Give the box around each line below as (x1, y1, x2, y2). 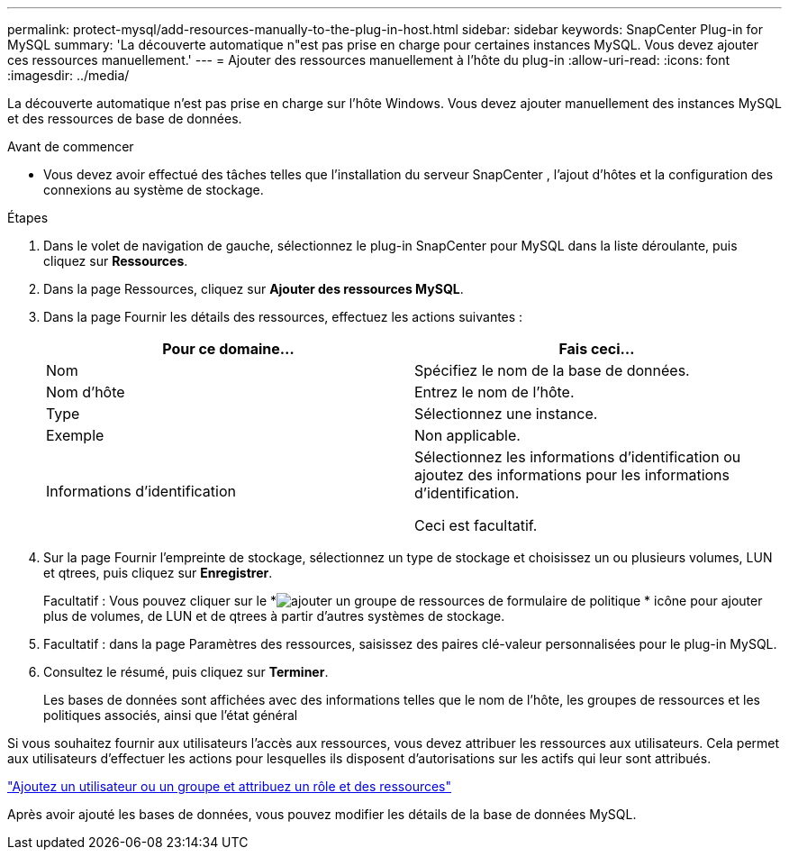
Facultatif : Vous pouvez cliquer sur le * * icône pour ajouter (43, 593, 763, 608)
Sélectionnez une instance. (414, 405, 598, 423)
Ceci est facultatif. (414, 516, 538, 534)
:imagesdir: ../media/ (7, 68, 130, 83)
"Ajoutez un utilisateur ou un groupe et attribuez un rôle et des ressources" (7, 779, 452, 794)
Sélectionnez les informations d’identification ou (414, 448, 741, 466)
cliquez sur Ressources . (43, 253, 188, 269)
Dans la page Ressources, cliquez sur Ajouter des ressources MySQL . (43, 281, 464, 296)
